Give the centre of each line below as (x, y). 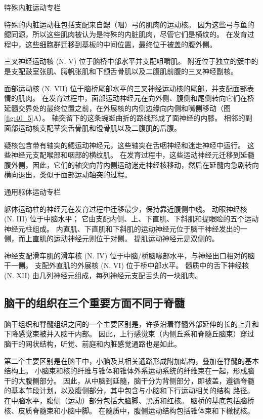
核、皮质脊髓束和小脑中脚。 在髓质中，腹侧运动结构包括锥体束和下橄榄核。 (129, 410)
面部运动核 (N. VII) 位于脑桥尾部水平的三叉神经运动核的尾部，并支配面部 (126, 88)
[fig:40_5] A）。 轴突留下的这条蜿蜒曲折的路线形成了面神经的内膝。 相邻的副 (128, 118)
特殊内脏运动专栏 (32, 7)
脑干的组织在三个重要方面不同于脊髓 (94, 303)
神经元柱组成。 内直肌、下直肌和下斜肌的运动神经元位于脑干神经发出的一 (126, 228)
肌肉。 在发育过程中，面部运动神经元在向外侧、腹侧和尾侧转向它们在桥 (136, 98)
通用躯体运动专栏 (32, 191)
